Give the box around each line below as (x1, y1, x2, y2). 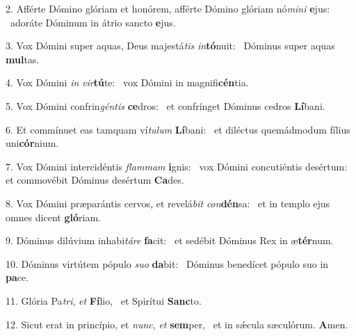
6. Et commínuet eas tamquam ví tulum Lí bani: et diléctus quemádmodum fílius (6, 122, 350, 136)
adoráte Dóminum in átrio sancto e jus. (10, 15, 176, 29)
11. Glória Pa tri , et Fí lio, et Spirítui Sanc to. (6, 293, 202, 307)
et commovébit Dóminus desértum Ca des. (6, 173, 184, 187)
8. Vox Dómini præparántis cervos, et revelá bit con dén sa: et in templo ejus (6, 195, 330, 210)
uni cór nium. (6, 136, 59, 150)
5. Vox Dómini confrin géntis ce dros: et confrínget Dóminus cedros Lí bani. (6, 98, 325, 113)
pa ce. (6, 270, 29, 285)
